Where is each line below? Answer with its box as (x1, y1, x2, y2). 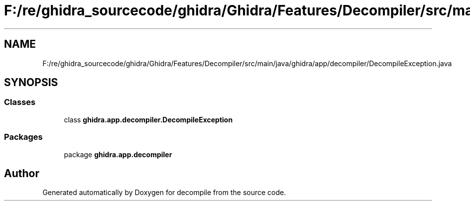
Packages (4, 132, 43, 142)
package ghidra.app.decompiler (64, 150, 172, 159)
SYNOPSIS (4, 76, 58, 89)
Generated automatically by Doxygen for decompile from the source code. (42, 188, 286, 197)
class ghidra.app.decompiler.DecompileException (64, 115, 233, 124)
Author (4, 167, 39, 180)
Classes (4, 97, 36, 107)
